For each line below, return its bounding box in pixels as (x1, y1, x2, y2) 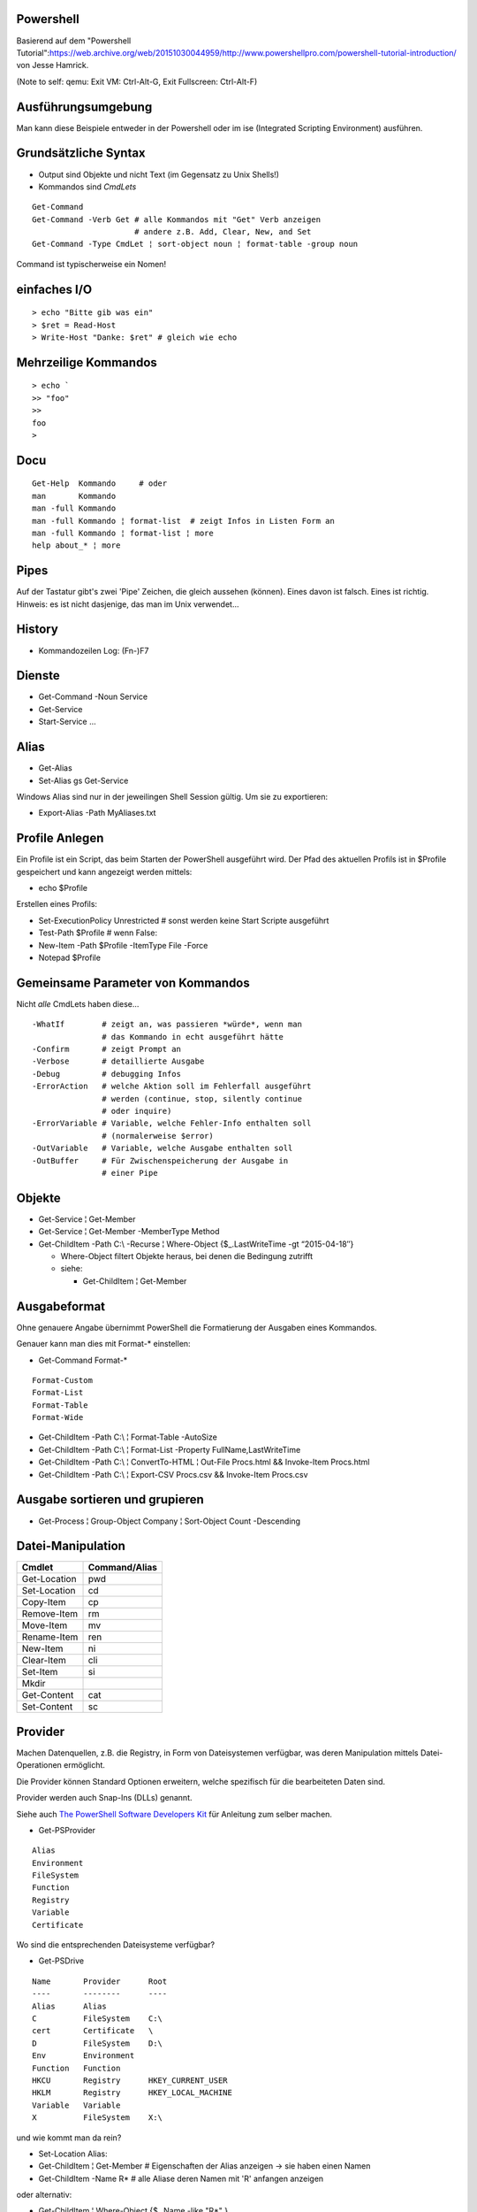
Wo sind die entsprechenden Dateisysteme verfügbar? (16, 1939, 216, 1950)
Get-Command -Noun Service (38, 691, 148, 703)
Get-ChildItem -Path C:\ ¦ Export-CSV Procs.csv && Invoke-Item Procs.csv (38, 1469, 308, 1479)
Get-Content (21, 1689, 74, 1701)
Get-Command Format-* (38, 1355, 128, 1365)
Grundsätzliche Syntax (16, 146, 146, 161)
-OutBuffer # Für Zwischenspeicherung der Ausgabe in (32, 1156, 289, 1165)
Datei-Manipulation (16, 1539, 125, 1554)
